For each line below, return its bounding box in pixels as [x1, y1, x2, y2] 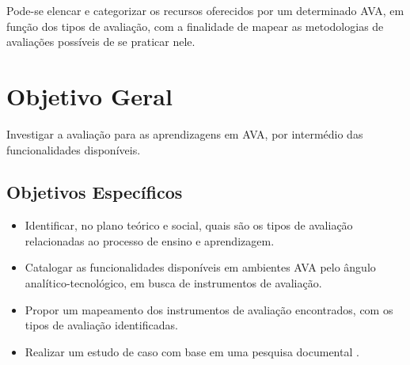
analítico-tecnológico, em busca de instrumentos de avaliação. [25, 275, 322, 291]
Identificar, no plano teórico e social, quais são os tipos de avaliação [25, 217, 353, 234]
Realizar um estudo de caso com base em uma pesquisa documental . [25, 343, 359, 359]
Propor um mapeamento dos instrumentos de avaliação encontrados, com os [25, 301, 393, 317]
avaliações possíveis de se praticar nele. [6, 33, 196, 50]
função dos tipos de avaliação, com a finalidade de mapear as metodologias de [6, 17, 384, 34]
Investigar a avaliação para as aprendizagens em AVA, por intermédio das [6, 125, 363, 142]
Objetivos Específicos [6, 180, 183, 204]
